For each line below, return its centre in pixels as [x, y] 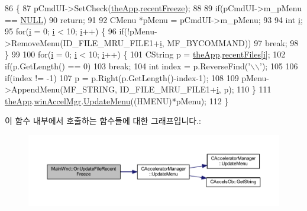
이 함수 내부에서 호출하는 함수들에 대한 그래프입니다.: [103, 121]
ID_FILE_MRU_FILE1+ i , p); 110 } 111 [195, 89]
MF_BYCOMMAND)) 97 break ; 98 [233, 42]
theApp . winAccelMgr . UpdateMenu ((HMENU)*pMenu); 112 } [117, 100]
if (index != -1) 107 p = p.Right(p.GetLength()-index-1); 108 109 [122, 77]
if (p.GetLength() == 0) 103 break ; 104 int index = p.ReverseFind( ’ [128, 65]
